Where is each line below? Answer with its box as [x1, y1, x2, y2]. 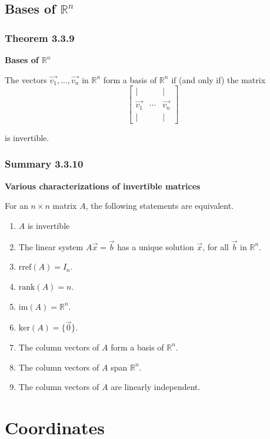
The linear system [18, 240, 84, 253]
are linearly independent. [111, 381, 201, 393]
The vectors [5, 73, 47, 86]
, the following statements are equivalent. [85, 199, 234, 212]
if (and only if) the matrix [171, 73, 266, 86]
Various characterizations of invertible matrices [5, 179, 201, 192]
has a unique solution [117, 240, 194, 253]
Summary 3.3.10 [5, 156, 84, 171]
